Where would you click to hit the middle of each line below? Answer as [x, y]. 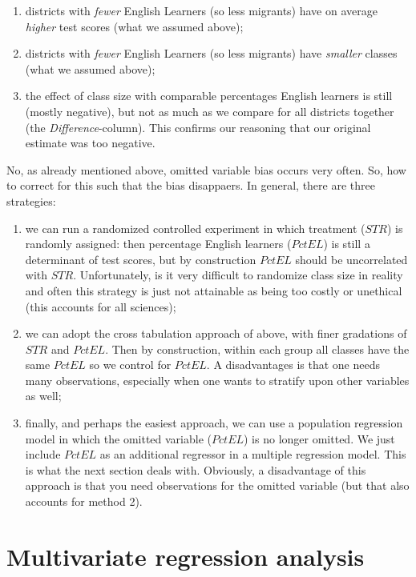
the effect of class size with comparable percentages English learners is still [209, 96]
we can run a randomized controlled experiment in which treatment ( [195, 228]
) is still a [347, 244]
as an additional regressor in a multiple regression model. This [253, 454]
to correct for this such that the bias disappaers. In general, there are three [191, 185]
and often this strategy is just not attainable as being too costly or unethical [214, 290]
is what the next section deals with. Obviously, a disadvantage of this [196, 469]
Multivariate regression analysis [186, 556]
